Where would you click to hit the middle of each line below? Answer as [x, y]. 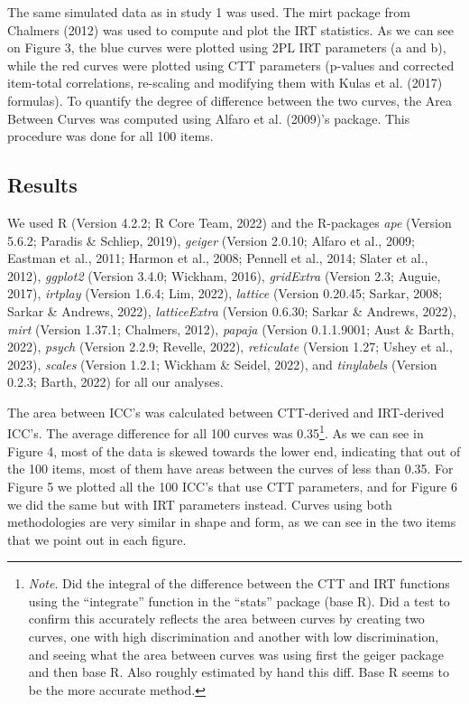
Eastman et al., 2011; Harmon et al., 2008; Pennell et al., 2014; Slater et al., [218, 258]
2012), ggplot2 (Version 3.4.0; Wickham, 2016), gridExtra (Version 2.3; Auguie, [224, 275]
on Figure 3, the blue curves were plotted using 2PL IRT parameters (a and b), [227, 47]
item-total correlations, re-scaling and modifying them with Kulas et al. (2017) [225, 83]
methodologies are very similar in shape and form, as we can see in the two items [232, 522]
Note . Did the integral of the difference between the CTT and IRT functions [239, 583]
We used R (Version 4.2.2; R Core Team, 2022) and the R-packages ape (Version [230, 222]
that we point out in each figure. [97, 539]
